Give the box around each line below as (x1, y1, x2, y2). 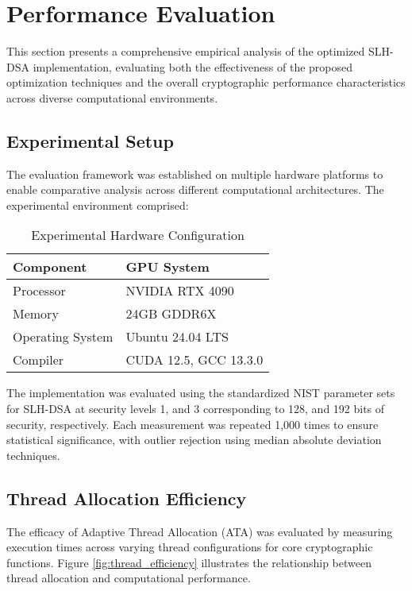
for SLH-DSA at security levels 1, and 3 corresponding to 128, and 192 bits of (6, 400, 385, 417)
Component (13, 257, 87, 276)
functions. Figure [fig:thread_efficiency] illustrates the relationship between (6, 554, 372, 570)
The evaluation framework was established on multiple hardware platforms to (6, 165, 383, 182)
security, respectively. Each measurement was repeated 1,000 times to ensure (6, 415, 379, 432)
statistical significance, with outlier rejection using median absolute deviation (6, 431, 382, 448)
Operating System (13, 327, 114, 346)
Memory (13, 304, 59, 323)
